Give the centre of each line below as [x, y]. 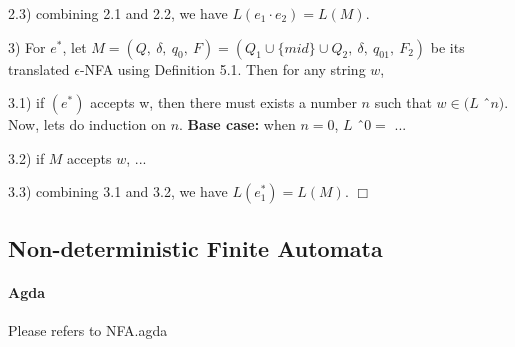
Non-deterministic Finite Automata [195, 247]
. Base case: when [237, 124]
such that [403, 102]
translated [39, 68]
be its [447, 46]
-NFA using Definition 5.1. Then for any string [222, 68]
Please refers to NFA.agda [88, 329]
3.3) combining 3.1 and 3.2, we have [118, 191]
